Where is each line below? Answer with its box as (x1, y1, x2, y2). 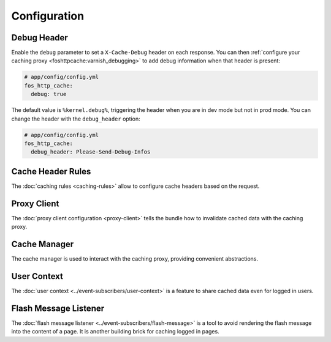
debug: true (31, 91, 67, 98)
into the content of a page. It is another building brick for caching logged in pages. (11, 328, 220, 335)
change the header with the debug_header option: (11, 115, 140, 122)
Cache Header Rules (11, 166, 91, 177)
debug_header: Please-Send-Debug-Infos (31, 149, 151, 155)
